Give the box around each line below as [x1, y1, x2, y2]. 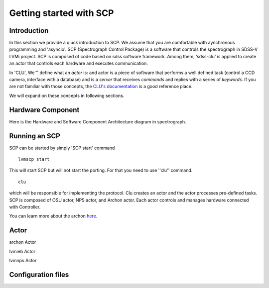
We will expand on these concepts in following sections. [9, 93, 125, 98]
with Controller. [9, 204, 41, 210]
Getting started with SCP [9, 7, 114, 18]
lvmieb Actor [9, 248, 36, 254]
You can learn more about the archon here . [9, 213, 98, 219]
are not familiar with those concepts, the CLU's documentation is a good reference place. [9, 84, 193, 90]
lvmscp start [18, 157, 50, 162]
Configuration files [9, 270, 69, 279]
